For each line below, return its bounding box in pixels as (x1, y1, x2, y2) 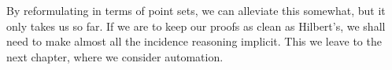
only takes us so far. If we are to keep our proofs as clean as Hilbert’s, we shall (6, 17, 386, 34)
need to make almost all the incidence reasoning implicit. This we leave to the (6, 33, 382, 50)
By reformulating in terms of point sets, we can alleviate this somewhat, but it (6, 2, 386, 18)
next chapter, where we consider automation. (6, 48, 224, 64)
